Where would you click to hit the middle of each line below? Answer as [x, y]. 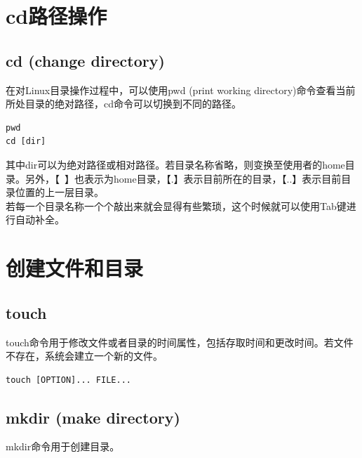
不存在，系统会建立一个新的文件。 [84, 356]
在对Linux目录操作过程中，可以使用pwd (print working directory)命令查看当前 [181, 90]
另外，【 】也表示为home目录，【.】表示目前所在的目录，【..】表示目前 [183, 178]
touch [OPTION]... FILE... [68, 380]
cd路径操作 [56, 16]
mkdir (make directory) [93, 417]
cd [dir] [26, 142]
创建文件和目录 [75, 268]
